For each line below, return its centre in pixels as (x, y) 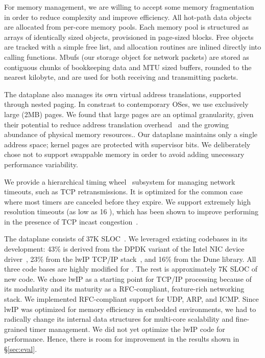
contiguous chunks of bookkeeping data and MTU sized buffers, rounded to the (128, 67)
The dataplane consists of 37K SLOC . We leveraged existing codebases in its (126, 239)
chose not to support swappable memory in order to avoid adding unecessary (124, 154)
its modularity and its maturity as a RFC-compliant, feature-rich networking (124, 289)
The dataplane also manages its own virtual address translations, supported (123, 94)
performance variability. (41, 164)
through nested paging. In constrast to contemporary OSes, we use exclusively (126, 104)
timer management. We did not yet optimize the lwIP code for (127, 329)
